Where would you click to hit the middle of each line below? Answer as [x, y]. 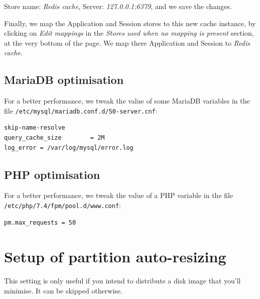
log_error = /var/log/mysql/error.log [69, 147]
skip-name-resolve [35, 128]
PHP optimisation [52, 174]
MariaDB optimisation [64, 80]
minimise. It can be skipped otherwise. [63, 290]
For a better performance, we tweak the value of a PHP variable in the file [119, 195]
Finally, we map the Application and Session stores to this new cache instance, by [130, 23]
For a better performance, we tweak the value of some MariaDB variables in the [127, 101]
